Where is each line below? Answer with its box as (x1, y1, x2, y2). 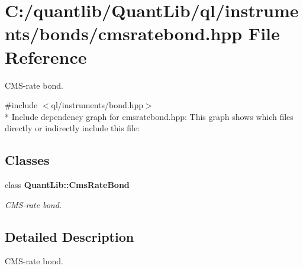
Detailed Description (5, 227, 134, 245)
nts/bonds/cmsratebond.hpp (5, 21, 243, 46)
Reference (5, 44, 87, 69)
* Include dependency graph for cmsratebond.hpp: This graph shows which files (5, 110, 294, 122)
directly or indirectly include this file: (5, 122, 140, 134)
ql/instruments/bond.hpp (51, 99, 143, 111)
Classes (5, 151, 50, 169)
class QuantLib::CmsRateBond (5, 179, 130, 191)
